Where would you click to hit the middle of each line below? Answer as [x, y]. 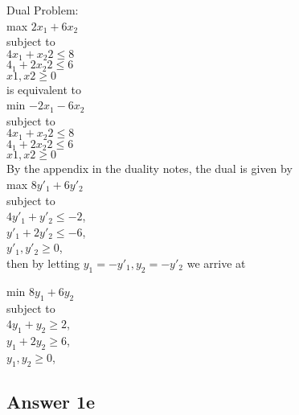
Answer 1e [51, 401]
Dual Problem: [43, 10]
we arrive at [216, 263]
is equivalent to [44, 89]
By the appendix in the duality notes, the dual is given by [149, 168]
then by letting [43, 263]
